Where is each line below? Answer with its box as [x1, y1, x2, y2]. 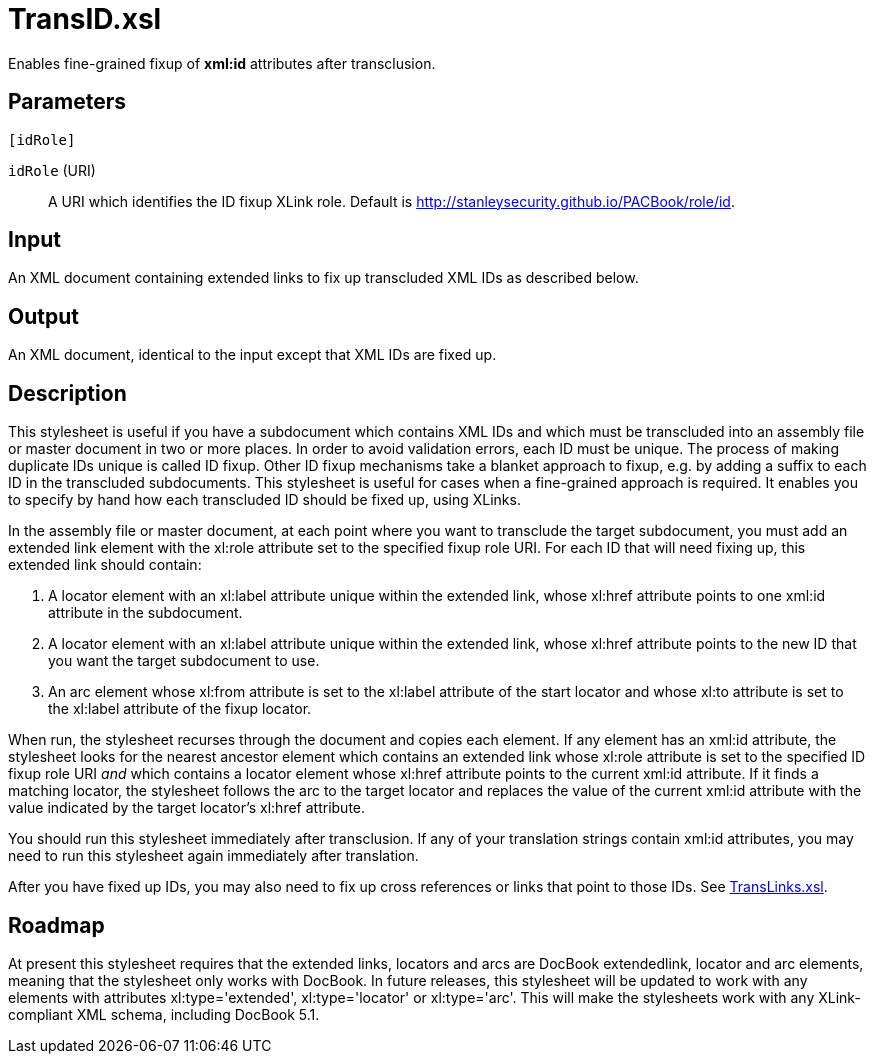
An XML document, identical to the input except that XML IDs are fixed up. [8, 346, 497, 364]
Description [8, 380, 127, 406]
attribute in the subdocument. [48, 604, 243, 622]
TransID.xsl [8, 2, 162, 36]
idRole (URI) [8, 161, 96, 179]
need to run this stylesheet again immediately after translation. [8, 847, 419, 865]
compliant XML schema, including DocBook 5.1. [8, 1005, 320, 1023]
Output [8, 303, 79, 329]
